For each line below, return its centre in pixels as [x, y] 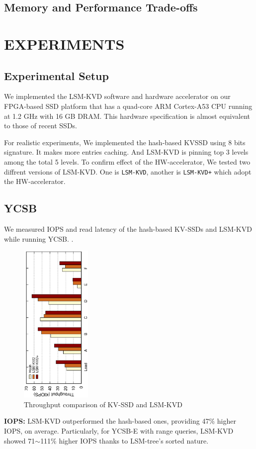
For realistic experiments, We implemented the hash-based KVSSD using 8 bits [125, 142]
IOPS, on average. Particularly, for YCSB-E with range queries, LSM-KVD [119, 430]
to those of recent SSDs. [41, 126]
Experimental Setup [56, 75]
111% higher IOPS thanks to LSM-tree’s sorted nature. [125, 440]
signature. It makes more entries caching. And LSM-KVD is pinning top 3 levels [126, 152]
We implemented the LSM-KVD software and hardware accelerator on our [117, 96]
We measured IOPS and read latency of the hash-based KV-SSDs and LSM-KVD [128, 228]
